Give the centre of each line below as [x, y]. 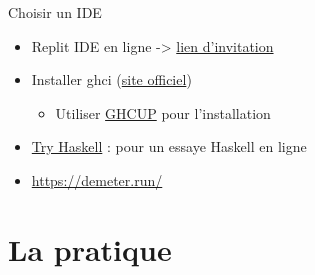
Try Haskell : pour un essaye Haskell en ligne [169, 146]
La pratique [90, 248]
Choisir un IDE [55, 12]
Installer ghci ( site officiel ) [111, 79]
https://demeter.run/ [97, 179]
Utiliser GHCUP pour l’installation [163, 112]
